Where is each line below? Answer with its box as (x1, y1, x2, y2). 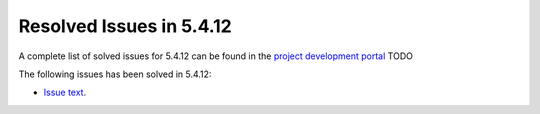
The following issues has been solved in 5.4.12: (18, 68, 212, 80)
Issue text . (43, 86, 87, 99)
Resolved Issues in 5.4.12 (18, 15, 232, 37)
